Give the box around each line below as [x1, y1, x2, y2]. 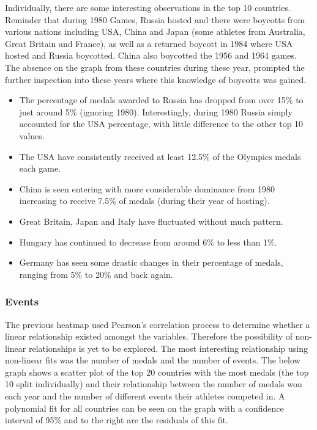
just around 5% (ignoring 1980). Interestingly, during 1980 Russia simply [19, 105, 293, 118]
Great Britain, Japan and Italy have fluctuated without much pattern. [19, 214, 283, 227]
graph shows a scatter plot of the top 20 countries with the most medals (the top [5, 365, 309, 378]
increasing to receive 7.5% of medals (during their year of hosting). [19, 194, 270, 207]
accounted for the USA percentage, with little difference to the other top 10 [19, 117, 304, 130]
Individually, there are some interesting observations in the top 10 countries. [5, 1, 291, 13]
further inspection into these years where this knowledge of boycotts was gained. [5, 73, 307, 86]
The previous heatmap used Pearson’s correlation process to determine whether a [5, 318, 310, 330]
